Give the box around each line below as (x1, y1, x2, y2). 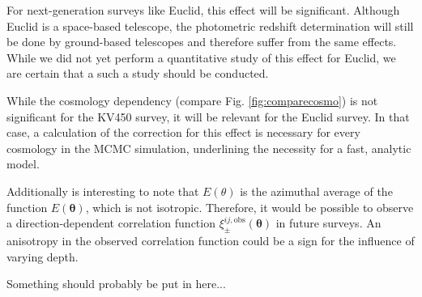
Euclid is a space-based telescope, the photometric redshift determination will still (6, 17, 414, 34)
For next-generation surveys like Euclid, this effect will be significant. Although (6, 2, 400, 18)
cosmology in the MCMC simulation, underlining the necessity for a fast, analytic (6, 139, 411, 156)
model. (6, 155, 40, 172)
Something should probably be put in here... (6, 275, 226, 292)
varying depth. (6, 248, 79, 265)
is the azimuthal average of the (240, 182, 393, 199)
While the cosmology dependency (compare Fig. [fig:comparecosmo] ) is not (6, 91, 378, 108)
